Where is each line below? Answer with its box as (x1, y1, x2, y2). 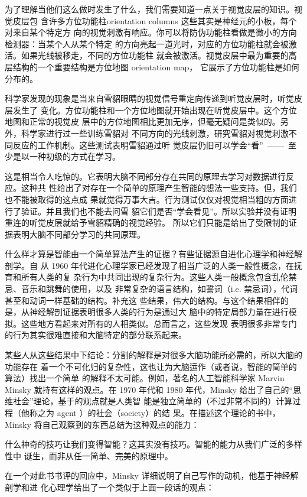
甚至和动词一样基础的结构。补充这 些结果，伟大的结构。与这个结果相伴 (5, 294, 280, 306)
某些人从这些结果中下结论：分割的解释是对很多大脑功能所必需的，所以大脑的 (5, 349, 302, 361)
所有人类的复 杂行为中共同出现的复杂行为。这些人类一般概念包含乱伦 (21, 271, 289, 283)
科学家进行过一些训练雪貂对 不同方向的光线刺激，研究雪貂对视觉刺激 (21, 126, 289, 139)
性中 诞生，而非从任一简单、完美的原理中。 (5, 449, 173, 462)
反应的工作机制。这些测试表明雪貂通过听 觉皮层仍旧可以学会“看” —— (12, 138, 284, 151)
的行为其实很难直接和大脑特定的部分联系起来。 (5, 329, 187, 341)
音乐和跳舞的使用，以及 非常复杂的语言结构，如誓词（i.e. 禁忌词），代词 (21, 282, 298, 295)
